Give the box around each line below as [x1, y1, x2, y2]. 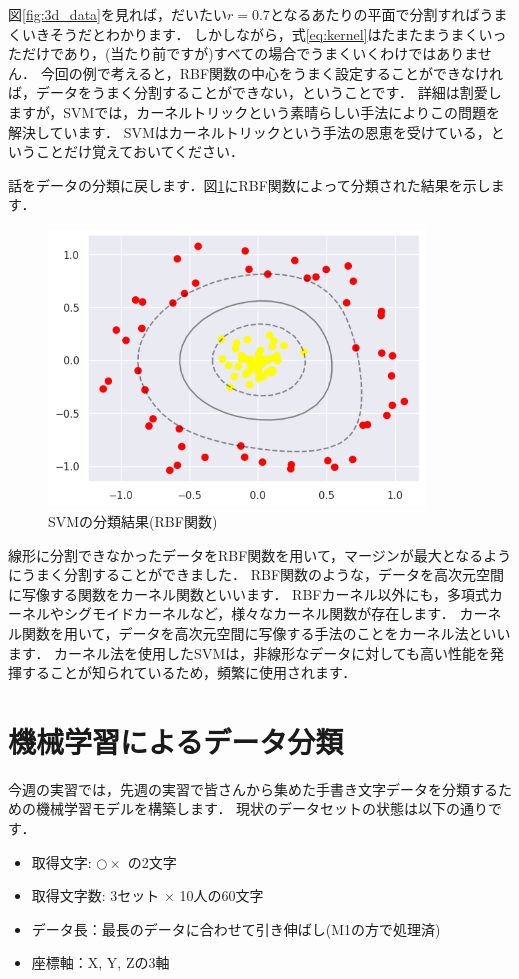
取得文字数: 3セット [31, 885, 160, 906]
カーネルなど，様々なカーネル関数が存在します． [133, 603, 455, 624]
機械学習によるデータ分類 [8, 720, 344, 761]
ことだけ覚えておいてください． [35, 141, 245, 162]
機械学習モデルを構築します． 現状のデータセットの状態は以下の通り [35, 798, 489, 819]
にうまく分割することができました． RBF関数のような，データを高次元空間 [8, 564, 505, 585]
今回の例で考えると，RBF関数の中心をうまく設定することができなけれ [40, 62, 504, 83]
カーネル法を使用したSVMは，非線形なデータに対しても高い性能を [54, 642, 491, 663]
